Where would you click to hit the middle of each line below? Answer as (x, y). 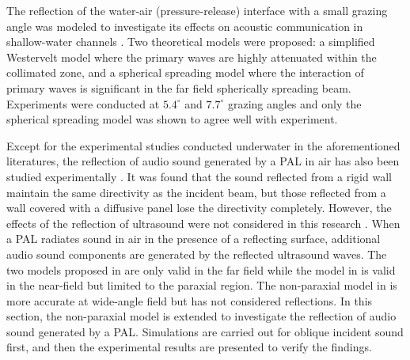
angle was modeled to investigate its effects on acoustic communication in (185, 26)
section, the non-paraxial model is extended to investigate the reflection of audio (201, 316)
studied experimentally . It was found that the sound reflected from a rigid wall (199, 176)
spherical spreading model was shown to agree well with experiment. (172, 119)
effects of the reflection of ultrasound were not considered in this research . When (203, 223)
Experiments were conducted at (83, 103)
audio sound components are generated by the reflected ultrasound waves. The (197, 254)
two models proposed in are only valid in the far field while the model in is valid (201, 269)
